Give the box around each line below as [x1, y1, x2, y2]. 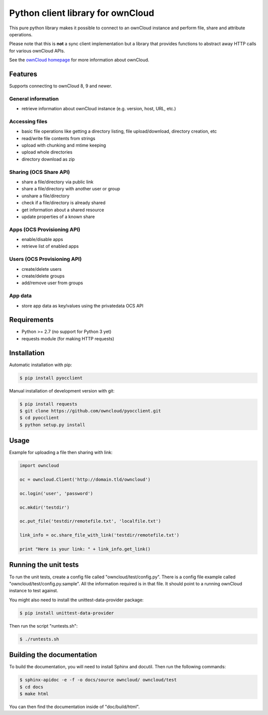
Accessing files [9, 118, 48, 125]
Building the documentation [9, 651, 97, 659]
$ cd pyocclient [19, 415, 60, 421]
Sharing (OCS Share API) [9, 168, 70, 175]
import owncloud [19, 463, 60, 469]
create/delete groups [21, 273, 65, 279]
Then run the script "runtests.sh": [9, 623, 78, 629]
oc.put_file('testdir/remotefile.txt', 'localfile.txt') [19, 518, 161, 524]
